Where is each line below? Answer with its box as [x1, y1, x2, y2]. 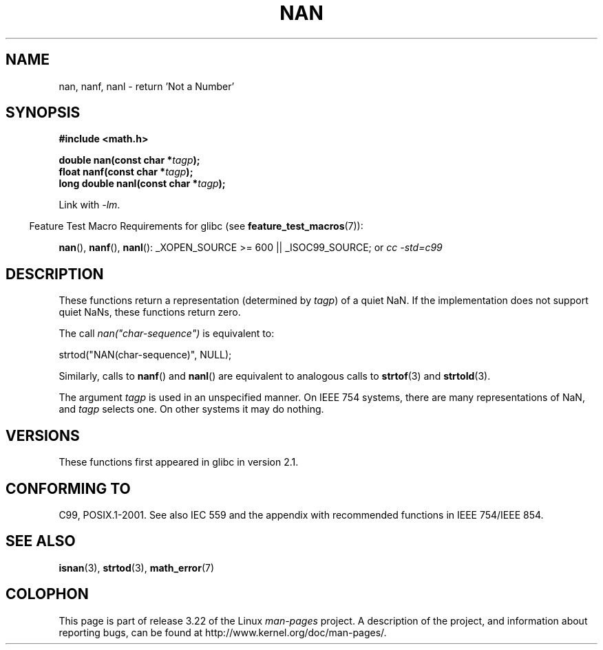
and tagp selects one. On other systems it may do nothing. [59, 403, 324, 415]
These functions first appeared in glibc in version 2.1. [59, 456, 299, 468]
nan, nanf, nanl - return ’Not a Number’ [59, 80, 235, 92]
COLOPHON [6, 585, 89, 603]
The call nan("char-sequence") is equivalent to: [59, 327, 275, 340]
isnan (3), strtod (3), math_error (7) [59, 561, 215, 574]
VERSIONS [6, 426, 80, 444]
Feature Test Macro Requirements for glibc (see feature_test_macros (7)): [29, 220, 363, 232]
